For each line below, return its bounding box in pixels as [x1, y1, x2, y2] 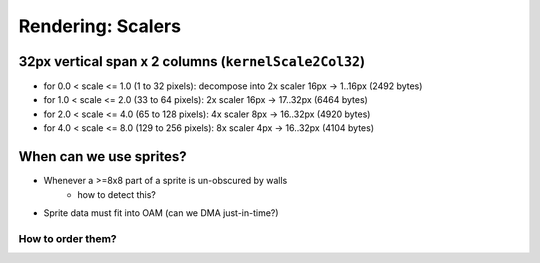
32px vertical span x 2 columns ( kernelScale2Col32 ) [18, 53, 365, 70]
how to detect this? [77, 188, 157, 200]
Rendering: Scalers [18, 15, 182, 37]
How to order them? [18, 231, 117, 245]
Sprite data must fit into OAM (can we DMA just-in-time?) [43, 206, 279, 219]
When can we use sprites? [18, 148, 187, 165]
